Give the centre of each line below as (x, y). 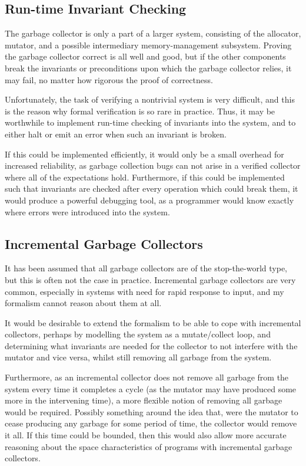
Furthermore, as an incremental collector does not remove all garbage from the (147, 377)
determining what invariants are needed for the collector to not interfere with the (151, 345)
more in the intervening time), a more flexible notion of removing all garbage (144, 400)
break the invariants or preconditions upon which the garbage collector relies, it (148, 68)
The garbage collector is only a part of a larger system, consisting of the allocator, (153, 33)
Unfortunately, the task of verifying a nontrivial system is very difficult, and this (150, 99)
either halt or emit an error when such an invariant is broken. (116, 134)
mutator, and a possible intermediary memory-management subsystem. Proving (148, 45)
